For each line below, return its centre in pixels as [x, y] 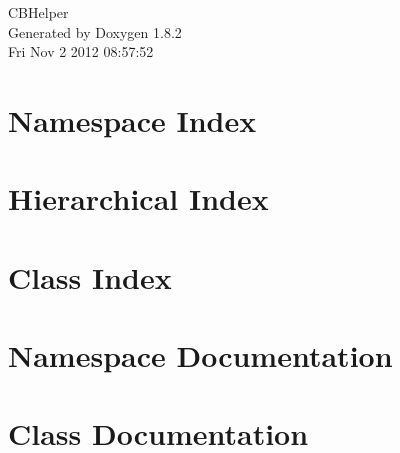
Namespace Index [132, 119]
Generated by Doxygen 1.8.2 [95, 31]
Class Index [90, 276]
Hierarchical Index [138, 198]
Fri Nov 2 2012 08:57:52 [81, 51]
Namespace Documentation [200, 355]
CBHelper [38, 12]
